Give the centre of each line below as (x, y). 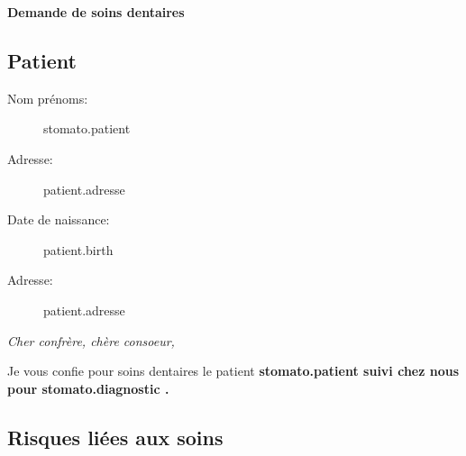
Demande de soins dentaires (96, 12)
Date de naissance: (59, 219)
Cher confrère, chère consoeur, (91, 340)
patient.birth (78, 249)
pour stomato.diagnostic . (88, 388)
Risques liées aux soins (115, 437)
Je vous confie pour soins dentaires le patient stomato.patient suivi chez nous (233, 371)
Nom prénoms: (48, 98)
